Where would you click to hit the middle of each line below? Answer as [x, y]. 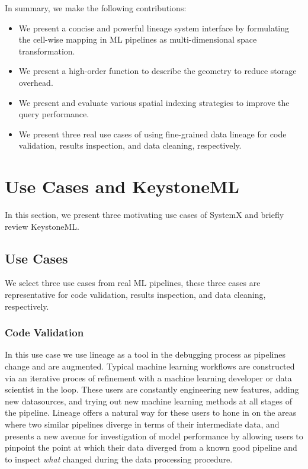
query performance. [54, 114]
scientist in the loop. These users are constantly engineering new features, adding [152, 389]
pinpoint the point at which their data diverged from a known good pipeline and [151, 447]
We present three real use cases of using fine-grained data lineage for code [153, 134]
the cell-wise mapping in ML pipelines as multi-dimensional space [138, 39]
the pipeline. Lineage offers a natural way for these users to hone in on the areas [151, 412]
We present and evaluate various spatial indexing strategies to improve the [154, 102]
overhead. [36, 82]
